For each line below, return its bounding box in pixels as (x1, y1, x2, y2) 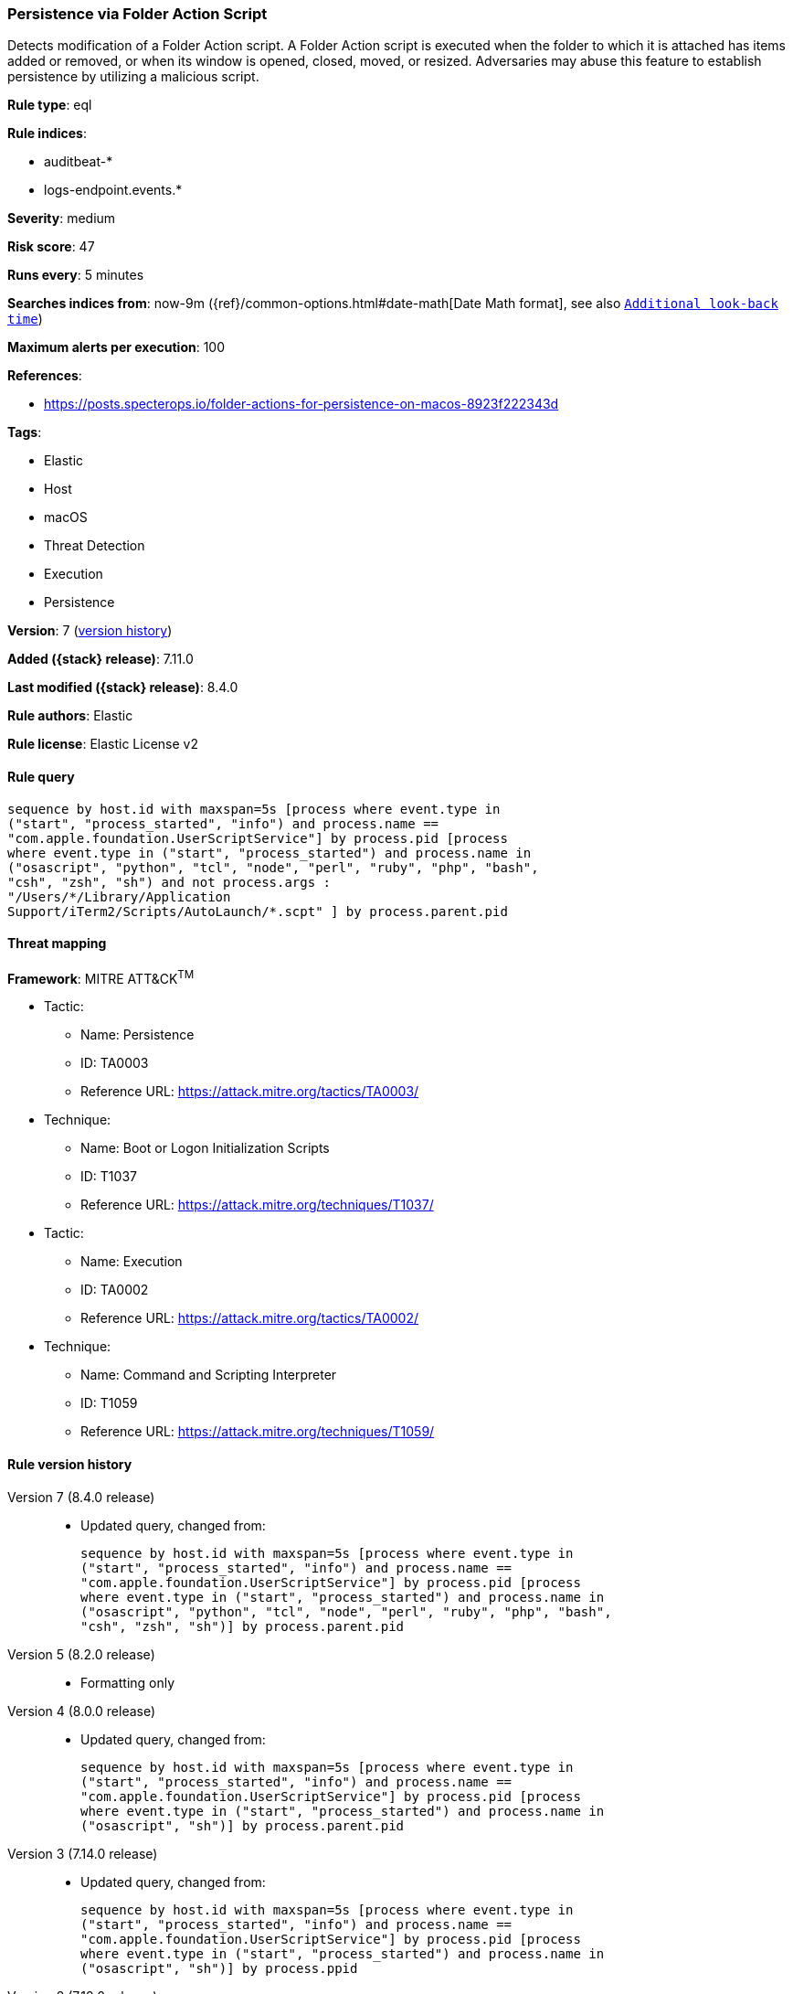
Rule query (7, 768, 75, 784)
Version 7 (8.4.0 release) (7, 1488, 155, 1505)
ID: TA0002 (80, 1282, 149, 1298)
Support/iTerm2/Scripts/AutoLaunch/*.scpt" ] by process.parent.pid (7, 903, 508, 919)
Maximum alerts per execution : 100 (7, 339, 226, 356)
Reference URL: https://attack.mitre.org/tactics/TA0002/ (80, 1310, 419, 1327)
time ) (7, 311, 43, 327)
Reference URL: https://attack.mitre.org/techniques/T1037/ (80, 1197, 434, 1213)
